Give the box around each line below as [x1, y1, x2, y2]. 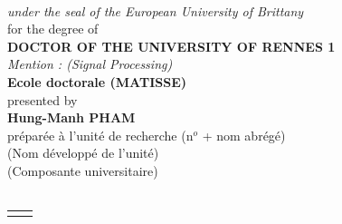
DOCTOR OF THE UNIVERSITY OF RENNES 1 [7, 36, 336, 55]
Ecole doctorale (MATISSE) [7, 72, 186, 91]
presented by [7, 90, 78, 109]
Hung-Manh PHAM [7, 108, 136, 127]
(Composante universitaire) [7, 161, 158, 180]
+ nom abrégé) [202, 125, 286, 144]
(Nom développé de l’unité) [7, 143, 159, 162]
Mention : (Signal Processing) [7, 54, 173, 73]
